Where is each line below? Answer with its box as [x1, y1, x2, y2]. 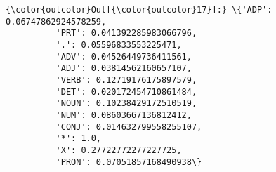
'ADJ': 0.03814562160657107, [55, 63, 192, 74]
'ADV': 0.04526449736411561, [55, 51, 192, 62]
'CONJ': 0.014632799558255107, [55, 121, 202, 132]
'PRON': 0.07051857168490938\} [55, 157, 202, 167]
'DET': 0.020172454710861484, [55, 86, 197, 97]
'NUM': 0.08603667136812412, [55, 110, 192, 120]
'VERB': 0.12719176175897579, [55, 74, 197, 85]
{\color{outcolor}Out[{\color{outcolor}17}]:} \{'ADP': [6, 5, 272, 15]
